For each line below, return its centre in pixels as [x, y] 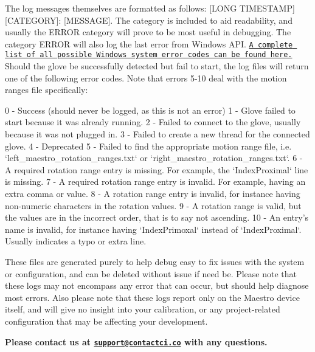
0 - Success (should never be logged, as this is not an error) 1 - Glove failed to [150, 110]
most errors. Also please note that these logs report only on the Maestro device [152, 297]
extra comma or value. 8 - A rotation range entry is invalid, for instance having [153, 194]
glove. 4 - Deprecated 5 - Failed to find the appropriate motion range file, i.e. [148, 146]
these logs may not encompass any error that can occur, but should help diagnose [157, 285]
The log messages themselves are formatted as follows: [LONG [121, 8]
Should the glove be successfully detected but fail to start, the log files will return [157, 66]
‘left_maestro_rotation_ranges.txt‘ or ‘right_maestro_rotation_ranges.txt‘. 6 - [154, 158]
